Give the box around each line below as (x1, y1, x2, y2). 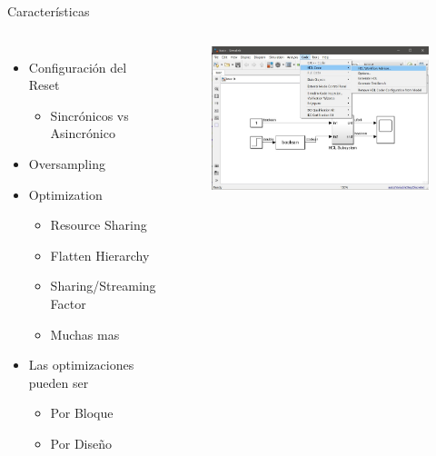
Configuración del (28, 57, 127, 76)
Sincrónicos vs (50, 105, 129, 124)
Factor (50, 293, 86, 312)
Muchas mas (50, 324, 120, 343)
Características (7, 2, 90, 20)
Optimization (28, 184, 103, 203)
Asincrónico (50, 124, 115, 143)
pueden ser (28, 372, 89, 392)
